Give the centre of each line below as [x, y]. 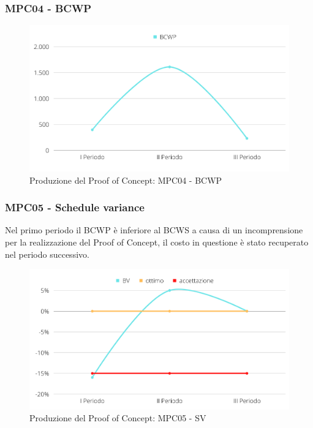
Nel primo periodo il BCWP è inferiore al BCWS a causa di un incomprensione [154, 230]
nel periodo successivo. [47, 254]
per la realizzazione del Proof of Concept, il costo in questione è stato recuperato [157, 242]
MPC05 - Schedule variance [75, 207]
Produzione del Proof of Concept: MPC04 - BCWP [126, 180]
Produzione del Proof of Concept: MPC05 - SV [118, 418]
